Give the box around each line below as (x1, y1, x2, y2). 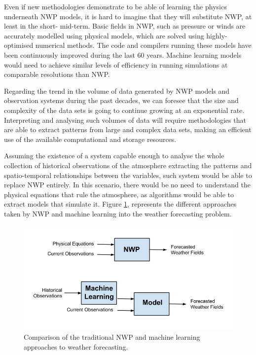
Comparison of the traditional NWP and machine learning (24, 332, 200, 342)
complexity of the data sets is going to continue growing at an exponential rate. (4, 105, 245, 115)
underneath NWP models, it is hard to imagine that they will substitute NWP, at (4, 11, 252, 21)
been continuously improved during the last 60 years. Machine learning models (4, 49, 242, 60)
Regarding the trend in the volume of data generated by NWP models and (4, 85, 230, 96)
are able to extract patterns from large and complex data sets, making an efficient (4, 124, 252, 135)
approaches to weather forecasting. (24, 341, 128, 352)
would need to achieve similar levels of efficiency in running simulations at (4, 59, 228, 70)
